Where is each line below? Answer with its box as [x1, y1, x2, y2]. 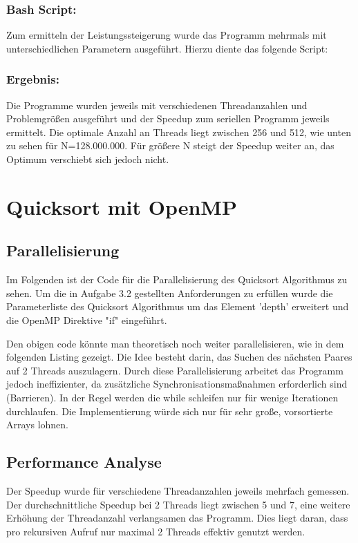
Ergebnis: [6, 70, 59, 88]
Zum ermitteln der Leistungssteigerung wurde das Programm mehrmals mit [6, 28, 327, 42]
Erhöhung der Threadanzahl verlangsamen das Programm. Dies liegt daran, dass [6, 511, 348, 525]
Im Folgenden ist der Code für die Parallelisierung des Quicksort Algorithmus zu [6, 272, 348, 287]
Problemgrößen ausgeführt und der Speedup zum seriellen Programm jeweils [6, 111, 330, 126]
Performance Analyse [6, 451, 162, 473]
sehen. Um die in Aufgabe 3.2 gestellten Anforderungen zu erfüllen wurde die [6, 285, 333, 300]
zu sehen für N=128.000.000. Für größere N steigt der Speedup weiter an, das [6, 138, 335, 153]
